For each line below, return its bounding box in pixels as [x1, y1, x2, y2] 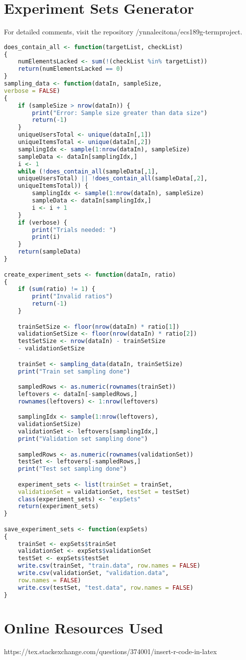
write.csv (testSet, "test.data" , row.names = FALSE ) [18, 584, 194, 591]
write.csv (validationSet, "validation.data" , [18, 570, 169, 577]
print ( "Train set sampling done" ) [18, 368, 130, 375]
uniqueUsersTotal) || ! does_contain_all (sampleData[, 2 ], [18, 175, 208, 182]
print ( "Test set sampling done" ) [18, 465, 127, 473]
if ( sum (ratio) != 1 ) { [18, 286, 96, 293]
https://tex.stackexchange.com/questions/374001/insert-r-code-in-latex [4, 646, 217, 656]
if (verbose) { [18, 219, 67, 226]
